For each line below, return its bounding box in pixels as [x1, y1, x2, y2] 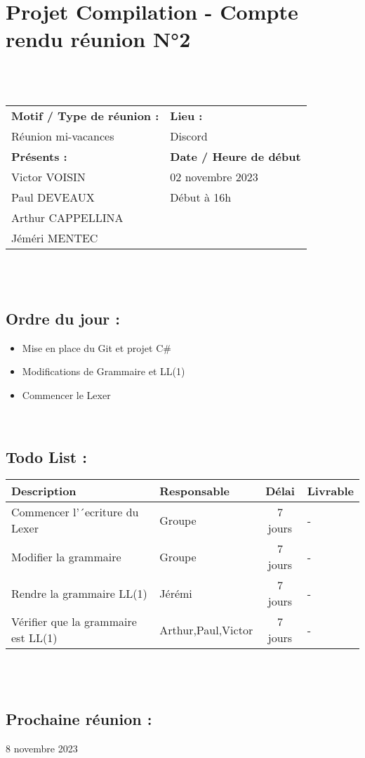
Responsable [159, 483, 230, 499]
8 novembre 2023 [6, 740, 78, 755]
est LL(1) [11, 629, 58, 646]
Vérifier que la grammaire [11, 613, 137, 630]
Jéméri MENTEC [11, 229, 98, 246]
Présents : [11, 148, 67, 164]
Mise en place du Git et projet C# [22, 340, 171, 355]
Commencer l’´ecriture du [11, 504, 139, 521]
